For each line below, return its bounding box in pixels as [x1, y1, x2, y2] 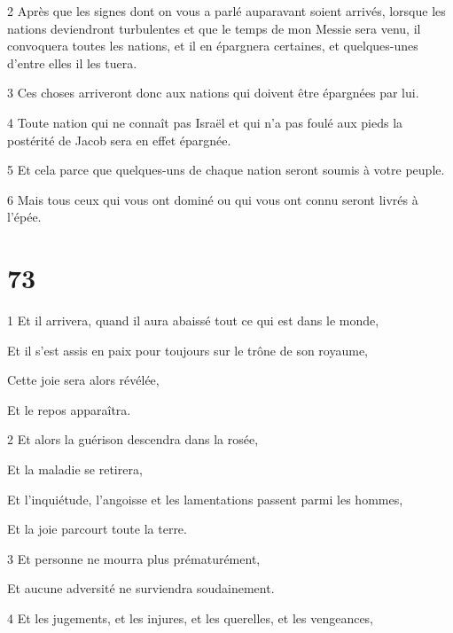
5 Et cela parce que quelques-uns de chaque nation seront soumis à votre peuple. [7, 160, 445, 179]
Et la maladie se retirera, [7, 460, 143, 479]
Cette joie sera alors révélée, [7, 371, 160, 389]
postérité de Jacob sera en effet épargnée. [7, 130, 231, 149]
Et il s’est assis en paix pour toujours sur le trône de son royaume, [7, 340, 368, 359]
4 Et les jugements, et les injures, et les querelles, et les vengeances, [7, 609, 374, 627]
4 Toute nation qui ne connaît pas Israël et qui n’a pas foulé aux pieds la [7, 113, 403, 131]
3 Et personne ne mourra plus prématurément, [7, 549, 261, 567]
